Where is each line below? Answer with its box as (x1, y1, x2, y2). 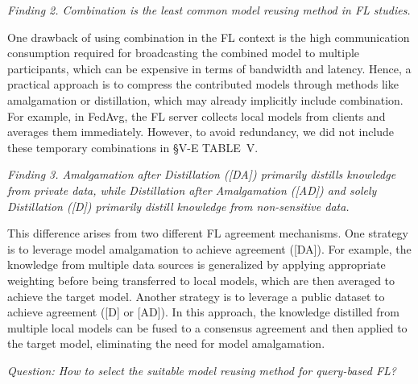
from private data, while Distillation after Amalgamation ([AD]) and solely (7, 181, 377, 198)
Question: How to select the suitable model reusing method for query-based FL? (7, 361, 396, 378)
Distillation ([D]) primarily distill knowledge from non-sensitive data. (7, 197, 350, 214)
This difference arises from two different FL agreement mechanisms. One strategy (7, 225, 408, 242)
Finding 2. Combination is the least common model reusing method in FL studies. (7, 2, 411, 18)
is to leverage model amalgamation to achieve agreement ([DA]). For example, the (7, 240, 412, 257)
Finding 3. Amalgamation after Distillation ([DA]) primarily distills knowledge (7, 166, 396, 183)
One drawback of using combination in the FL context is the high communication (7, 28, 410, 45)
